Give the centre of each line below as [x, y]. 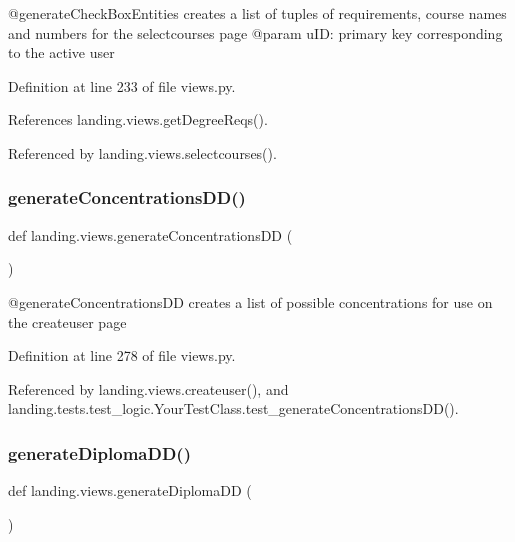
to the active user [61, 52]
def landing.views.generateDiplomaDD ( [130, 490]
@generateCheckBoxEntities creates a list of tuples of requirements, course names [257, 13]
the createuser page [67, 321]
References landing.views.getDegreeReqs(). [138, 119]
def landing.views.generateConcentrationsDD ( [150, 234]
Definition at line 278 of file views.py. [122, 355]
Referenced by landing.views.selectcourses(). [142, 152]
